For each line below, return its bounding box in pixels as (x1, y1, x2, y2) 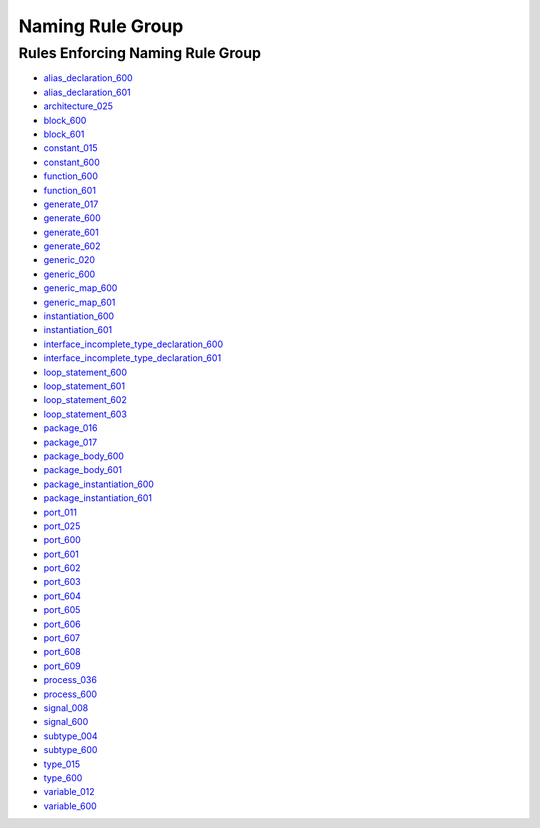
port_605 (43, 604, 81, 616)
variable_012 (43, 786, 95, 798)
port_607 (43, 632, 80, 644)
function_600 (43, 170, 99, 182)
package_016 (43, 422, 98, 434)
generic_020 (43, 254, 95, 266)
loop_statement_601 (43, 380, 125, 392)
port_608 (43, 646, 81, 658)
